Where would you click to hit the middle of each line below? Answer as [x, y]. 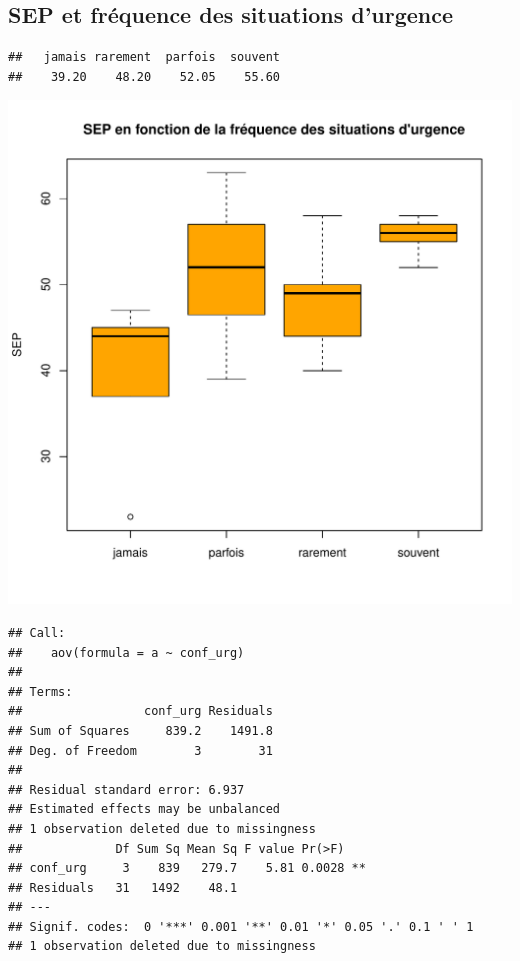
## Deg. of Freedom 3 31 [140, 750]
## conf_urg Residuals [140, 711]
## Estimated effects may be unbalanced [144, 809]
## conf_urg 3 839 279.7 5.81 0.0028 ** [187, 868]
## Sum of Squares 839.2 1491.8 [140, 730]
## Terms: [40, 691]
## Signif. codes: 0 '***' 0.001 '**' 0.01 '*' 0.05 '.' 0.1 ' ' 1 [241, 926]
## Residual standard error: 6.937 [126, 789]
